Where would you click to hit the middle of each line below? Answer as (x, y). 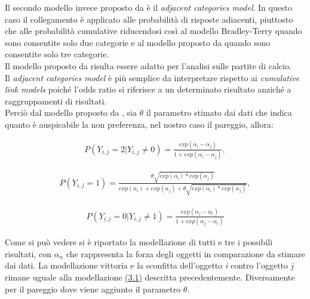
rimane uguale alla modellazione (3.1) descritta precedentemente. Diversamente (150, 277)
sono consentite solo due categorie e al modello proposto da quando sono (138, 42)
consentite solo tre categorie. (57, 54)
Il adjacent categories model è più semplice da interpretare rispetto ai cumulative (152, 77)
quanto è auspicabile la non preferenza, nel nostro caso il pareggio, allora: (139, 124)
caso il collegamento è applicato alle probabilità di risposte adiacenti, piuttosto (149, 19)
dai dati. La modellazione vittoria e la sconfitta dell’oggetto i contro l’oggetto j (149, 265)
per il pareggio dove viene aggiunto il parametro (93, 289)
